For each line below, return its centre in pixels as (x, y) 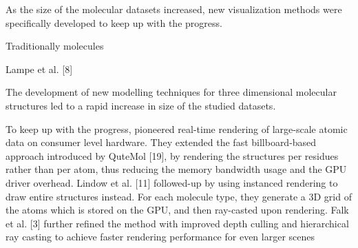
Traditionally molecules (55, 46)
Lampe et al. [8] (39, 69)
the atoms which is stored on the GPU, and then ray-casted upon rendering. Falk (177, 210)
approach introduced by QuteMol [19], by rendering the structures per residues (172, 155)
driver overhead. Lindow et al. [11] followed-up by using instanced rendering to (172, 182)
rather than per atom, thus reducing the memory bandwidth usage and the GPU (176, 169)
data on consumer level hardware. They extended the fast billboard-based (161, 142)
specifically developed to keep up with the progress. (114, 22)
